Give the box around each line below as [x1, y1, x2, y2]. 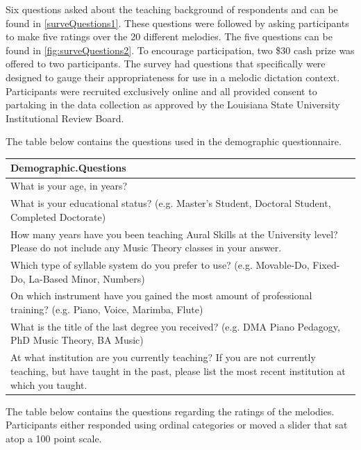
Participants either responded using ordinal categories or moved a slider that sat [6, 417, 348, 432]
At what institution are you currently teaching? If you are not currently [10, 350, 316, 365]
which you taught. [10, 377, 87, 392]
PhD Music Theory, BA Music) [10, 333, 144, 347]
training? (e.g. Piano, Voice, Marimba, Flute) [10, 302, 203, 317]
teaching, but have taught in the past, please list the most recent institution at [10, 363, 346, 378]
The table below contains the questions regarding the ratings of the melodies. [6, 403, 335, 418]
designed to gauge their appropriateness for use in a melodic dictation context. [6, 69, 340, 84]
